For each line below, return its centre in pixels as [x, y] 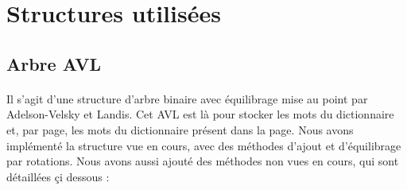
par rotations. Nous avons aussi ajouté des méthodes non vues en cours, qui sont [203, 161]
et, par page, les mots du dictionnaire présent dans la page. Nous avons [180, 129]
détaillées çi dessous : [58, 176]
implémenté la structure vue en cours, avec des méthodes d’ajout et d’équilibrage [204, 145]
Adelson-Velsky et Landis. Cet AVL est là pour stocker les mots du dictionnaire [200, 114]
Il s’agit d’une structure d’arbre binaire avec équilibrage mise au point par [187, 98]
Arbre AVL [54, 63]
